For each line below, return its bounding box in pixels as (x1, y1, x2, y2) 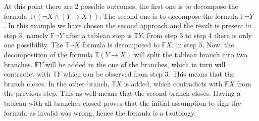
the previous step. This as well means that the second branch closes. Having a (4, 88, 241, 98)
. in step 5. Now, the (171, 40, 234, 50)
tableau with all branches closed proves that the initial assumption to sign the (4, 97, 241, 108)
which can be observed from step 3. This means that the (63, 69, 235, 79)
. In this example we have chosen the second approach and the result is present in (4, 20, 252, 31)
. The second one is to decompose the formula (99, 10, 238, 21)
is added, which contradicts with (124, 78, 223, 88)
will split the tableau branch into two (134, 49, 247, 59)
